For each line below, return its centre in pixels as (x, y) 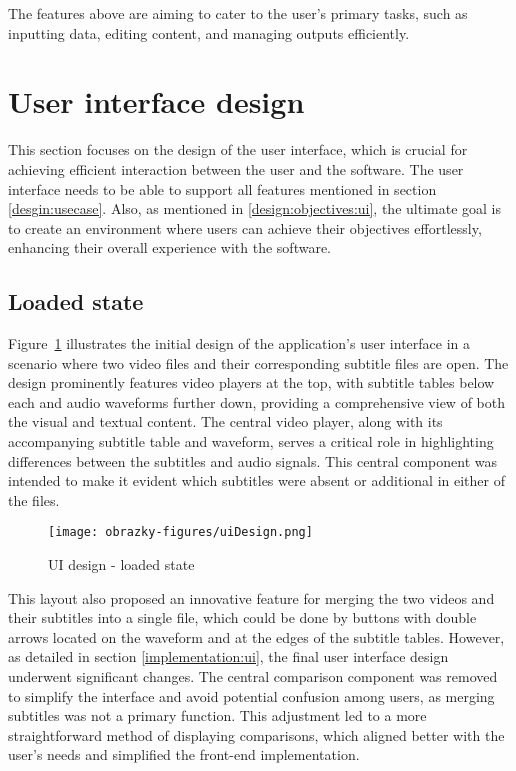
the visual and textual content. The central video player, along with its (225, 421)
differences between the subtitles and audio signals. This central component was (253, 460)
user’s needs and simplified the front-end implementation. (184, 754)
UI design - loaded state (121, 564)
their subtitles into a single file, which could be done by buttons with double (242, 617)
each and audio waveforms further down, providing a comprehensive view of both (256, 401)
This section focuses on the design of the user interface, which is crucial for (238, 149)
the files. (34, 499)
